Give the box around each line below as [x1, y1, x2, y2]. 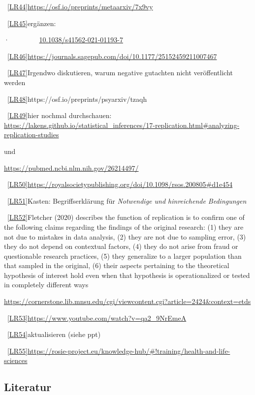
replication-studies [4, 129, 59, 140]
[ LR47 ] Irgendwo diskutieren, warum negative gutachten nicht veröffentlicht [7, 67, 233, 78]
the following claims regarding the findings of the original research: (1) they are [4, 221, 244, 232]
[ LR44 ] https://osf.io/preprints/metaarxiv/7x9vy [7, 1, 153, 11]
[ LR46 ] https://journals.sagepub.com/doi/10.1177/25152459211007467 [7, 51, 217, 61]
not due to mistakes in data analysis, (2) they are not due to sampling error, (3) [4, 231, 246, 242]
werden [4, 77, 26, 87]
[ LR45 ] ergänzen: [7, 18, 56, 28]
